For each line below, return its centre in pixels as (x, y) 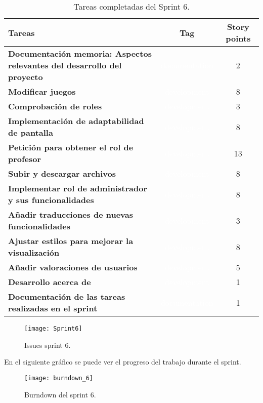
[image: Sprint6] (53, 329)
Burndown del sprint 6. (60, 394)
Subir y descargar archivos (62, 173)
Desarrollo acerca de (50, 282)
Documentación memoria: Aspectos (80, 53)
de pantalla (31, 132)
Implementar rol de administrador (78, 188)
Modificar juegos (42, 91)
